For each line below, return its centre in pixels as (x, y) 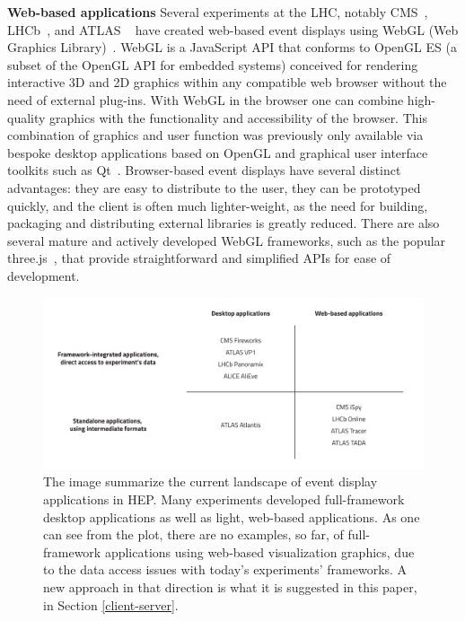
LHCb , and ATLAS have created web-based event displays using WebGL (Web (233, 29)
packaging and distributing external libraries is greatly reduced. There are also (224, 223)
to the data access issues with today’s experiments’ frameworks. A (225, 569)
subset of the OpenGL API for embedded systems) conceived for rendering (213, 64)
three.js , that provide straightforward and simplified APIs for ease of (199, 258)
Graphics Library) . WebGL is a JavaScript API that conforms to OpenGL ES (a (232, 47)
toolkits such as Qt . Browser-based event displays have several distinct (204, 170)
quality (26, 117)
